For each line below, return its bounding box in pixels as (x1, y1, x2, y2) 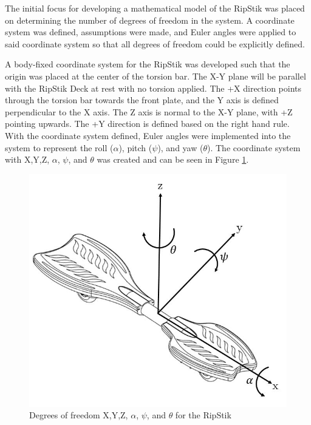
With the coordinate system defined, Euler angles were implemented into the (5, 129, 291, 141)
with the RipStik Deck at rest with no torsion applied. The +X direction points (5, 81, 302, 94)
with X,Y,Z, (5, 153, 50, 166)
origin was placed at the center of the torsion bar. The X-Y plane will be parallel (5, 69, 306, 82)
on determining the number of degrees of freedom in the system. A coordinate (5, 13, 295, 26)
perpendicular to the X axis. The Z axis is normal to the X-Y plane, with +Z (5, 105, 293, 118)
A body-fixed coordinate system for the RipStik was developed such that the (5, 58, 290, 70)
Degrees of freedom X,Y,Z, (29, 409, 128, 421)
